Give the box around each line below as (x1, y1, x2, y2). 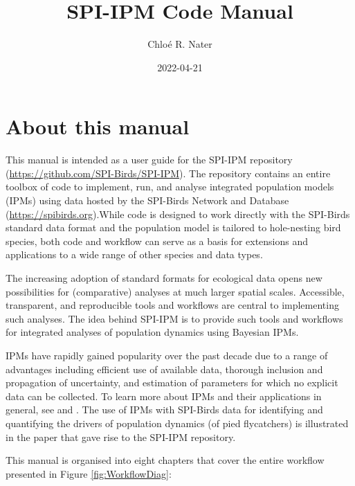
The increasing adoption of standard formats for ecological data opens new (6, 271, 322, 285)
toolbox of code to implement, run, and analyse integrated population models (6, 179, 334, 194)
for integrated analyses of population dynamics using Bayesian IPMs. (6, 325, 299, 339)
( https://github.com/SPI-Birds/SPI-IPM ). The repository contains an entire (6, 165, 331, 180)
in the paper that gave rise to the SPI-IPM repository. (6, 429, 236, 444)
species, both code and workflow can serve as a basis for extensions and (6, 233, 309, 248)
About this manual (6, 112, 190, 141)
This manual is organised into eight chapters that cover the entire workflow (6, 453, 325, 467)
